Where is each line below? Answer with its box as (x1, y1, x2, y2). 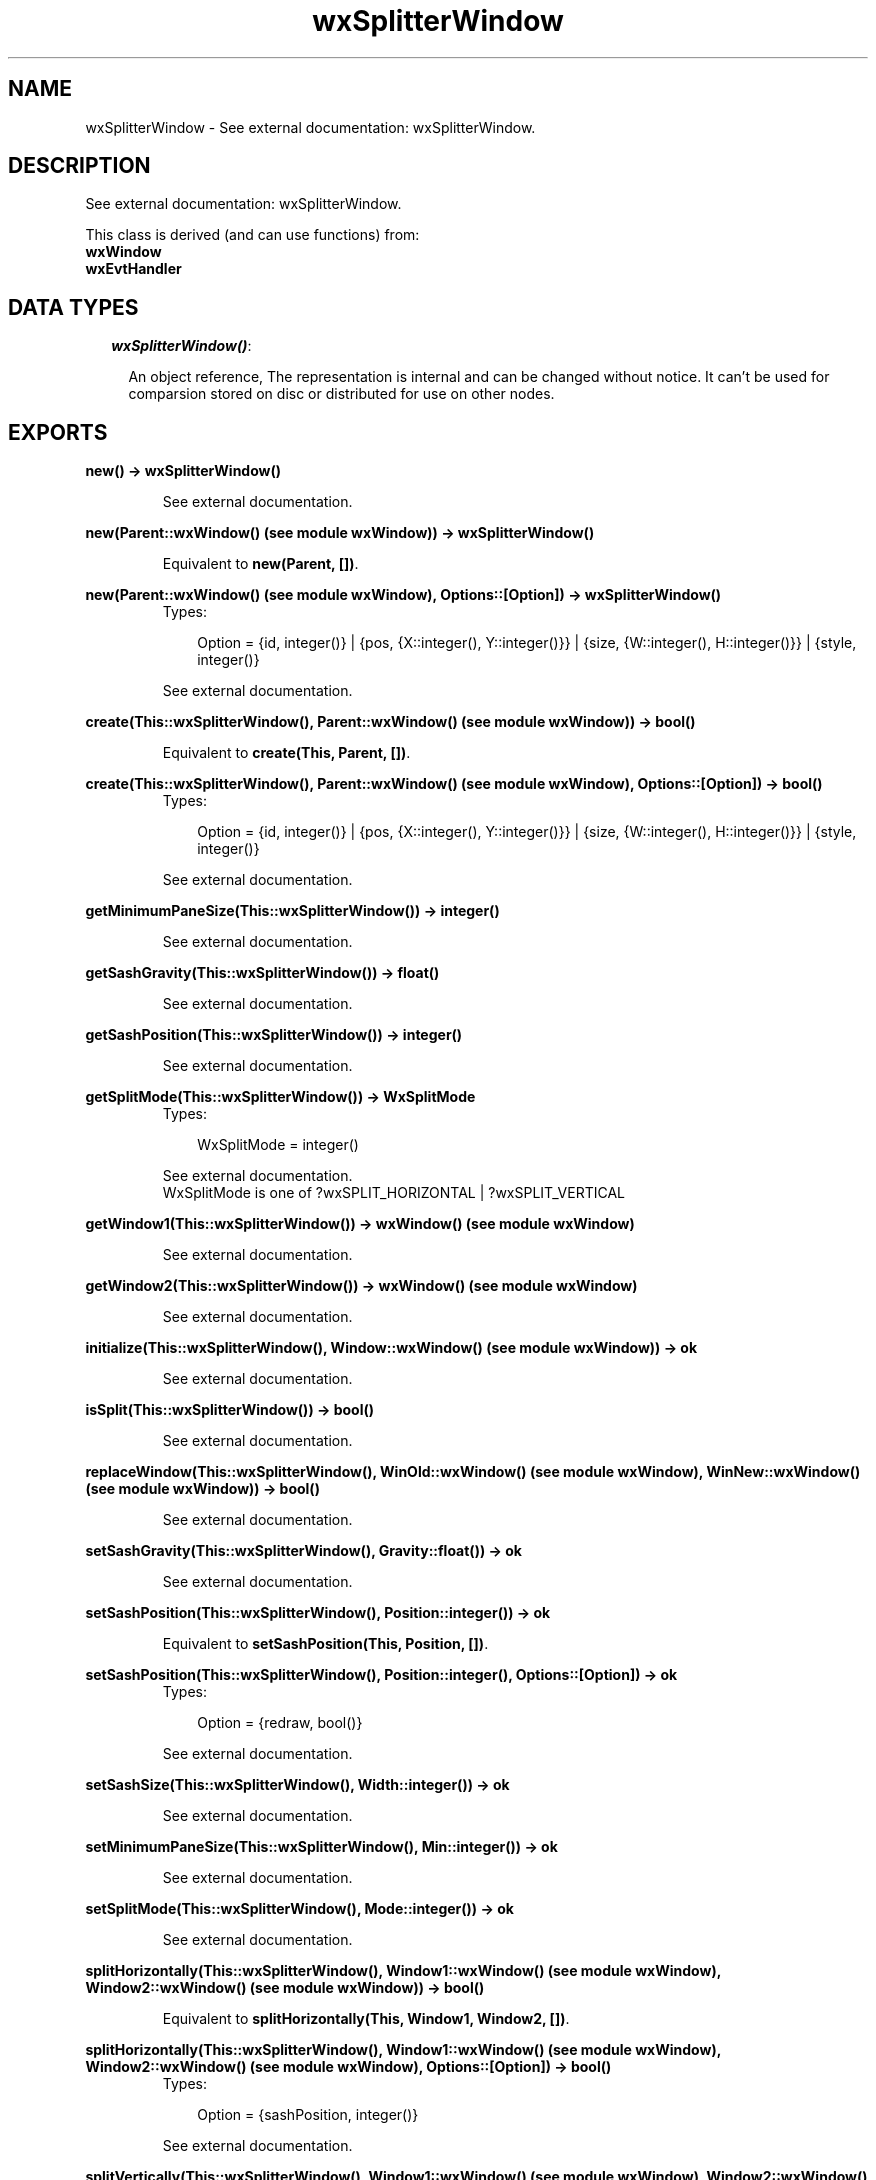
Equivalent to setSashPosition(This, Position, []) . (162, 1635, 489, 1653)
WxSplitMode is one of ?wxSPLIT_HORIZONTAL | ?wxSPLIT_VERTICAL (162, 1184, 626, 1202)
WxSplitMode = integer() (197, 1136, 359, 1154)
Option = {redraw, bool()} (197, 1714, 363, 1732)
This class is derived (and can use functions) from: (85, 226, 420, 244)
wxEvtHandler (85, 260, 182, 278)
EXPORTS (8, 419, 108, 445)
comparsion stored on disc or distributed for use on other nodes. (128, 385, 555, 403)
